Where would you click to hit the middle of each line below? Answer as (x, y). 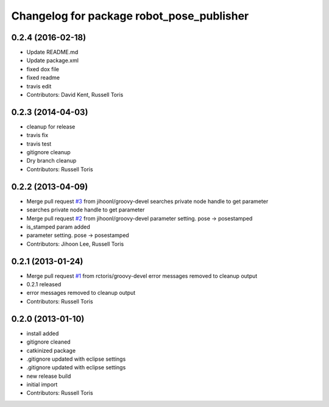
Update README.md (52, 52)
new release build (49, 376)
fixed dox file (43, 69)
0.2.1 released (44, 285)
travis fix (37, 135)
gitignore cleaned (48, 342)
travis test (39, 144)
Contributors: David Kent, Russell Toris (75, 95)
